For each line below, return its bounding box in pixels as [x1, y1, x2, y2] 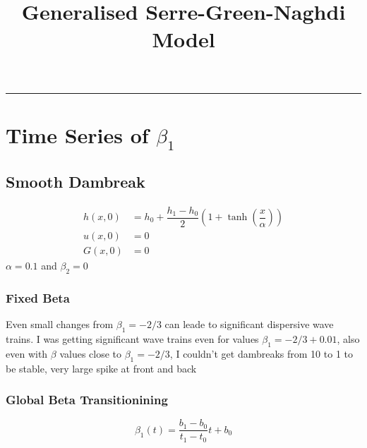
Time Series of [6, 120, 149, 149]
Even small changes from [6, 317, 114, 332]
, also [337, 331, 360, 346]
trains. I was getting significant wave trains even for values [6, 331, 259, 346]
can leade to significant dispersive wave [164, 317, 334, 332]
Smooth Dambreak [6, 170, 145, 192]
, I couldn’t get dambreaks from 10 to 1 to [169, 346, 353, 361]
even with [6, 346, 48, 361]
